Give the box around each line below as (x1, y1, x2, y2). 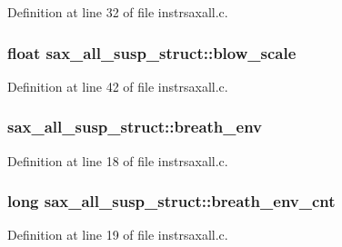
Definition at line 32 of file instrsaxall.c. (7, 3, 228, 21)
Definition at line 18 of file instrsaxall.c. (7, 151, 228, 170)
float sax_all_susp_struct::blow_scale (7, 41, 297, 64)
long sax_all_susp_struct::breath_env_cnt (7, 190, 336, 212)
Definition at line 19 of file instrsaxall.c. (7, 225, 228, 244)
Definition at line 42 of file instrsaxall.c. (7, 76, 228, 95)
